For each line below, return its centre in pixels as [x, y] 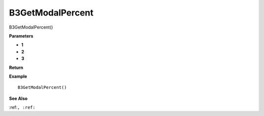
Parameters [21, 36]
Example [18, 76]
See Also [18, 98]
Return [16, 67]
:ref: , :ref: [22, 107]
